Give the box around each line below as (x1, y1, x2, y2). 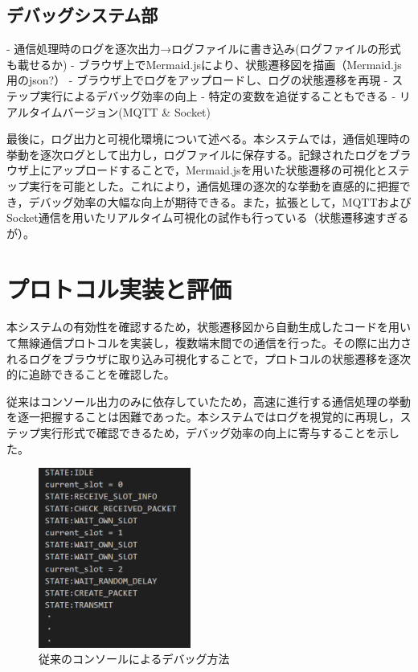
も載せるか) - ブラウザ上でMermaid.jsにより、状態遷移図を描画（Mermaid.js (6, 55, 402, 72)
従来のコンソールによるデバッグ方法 (39, 650, 230, 667)
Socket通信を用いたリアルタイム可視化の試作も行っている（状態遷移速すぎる (6, 209, 409, 226)
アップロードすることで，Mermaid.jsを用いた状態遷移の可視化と (51, 162, 387, 178)
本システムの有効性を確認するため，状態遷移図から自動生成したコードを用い (6, 318, 411, 335)
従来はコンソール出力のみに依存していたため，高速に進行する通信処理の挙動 (6, 392, 411, 409)
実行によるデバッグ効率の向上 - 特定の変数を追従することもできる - (39, 87, 396, 104)
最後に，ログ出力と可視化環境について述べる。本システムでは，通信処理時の (6, 130, 411, 147)
